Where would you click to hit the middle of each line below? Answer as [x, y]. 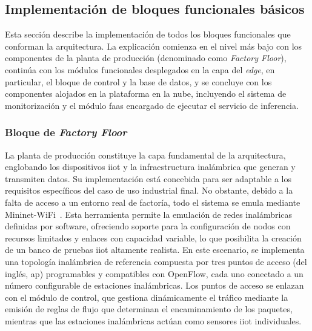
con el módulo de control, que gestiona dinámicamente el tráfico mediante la [147, 297]
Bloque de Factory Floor [66, 132]
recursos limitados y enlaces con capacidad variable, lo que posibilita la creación [153, 238]
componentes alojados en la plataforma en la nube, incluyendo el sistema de [146, 93]
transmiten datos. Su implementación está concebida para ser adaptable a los [148, 178]
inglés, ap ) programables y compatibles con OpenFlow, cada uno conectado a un [154, 273]
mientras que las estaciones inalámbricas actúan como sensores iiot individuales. [153, 320]
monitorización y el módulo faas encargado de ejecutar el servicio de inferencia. [152, 105]
